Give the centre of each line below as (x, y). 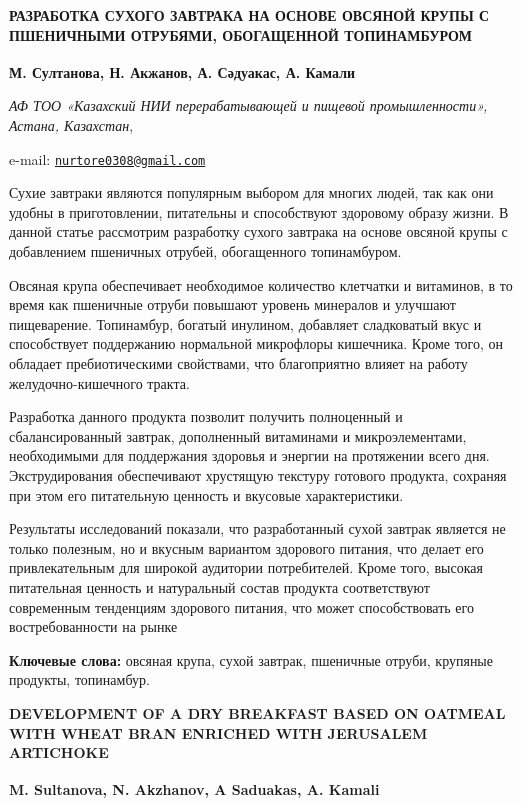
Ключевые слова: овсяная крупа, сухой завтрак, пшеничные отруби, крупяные (251, 659)
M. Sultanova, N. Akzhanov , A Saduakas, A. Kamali (194, 789)
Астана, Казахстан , (71, 125)
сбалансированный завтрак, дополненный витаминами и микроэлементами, (238, 435)
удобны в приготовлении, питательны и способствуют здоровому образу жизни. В (259, 211)
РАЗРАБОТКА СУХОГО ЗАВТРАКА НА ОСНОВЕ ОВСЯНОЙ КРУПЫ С (249, 15)
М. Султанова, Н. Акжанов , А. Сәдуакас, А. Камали (182, 71)
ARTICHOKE (59, 752)
